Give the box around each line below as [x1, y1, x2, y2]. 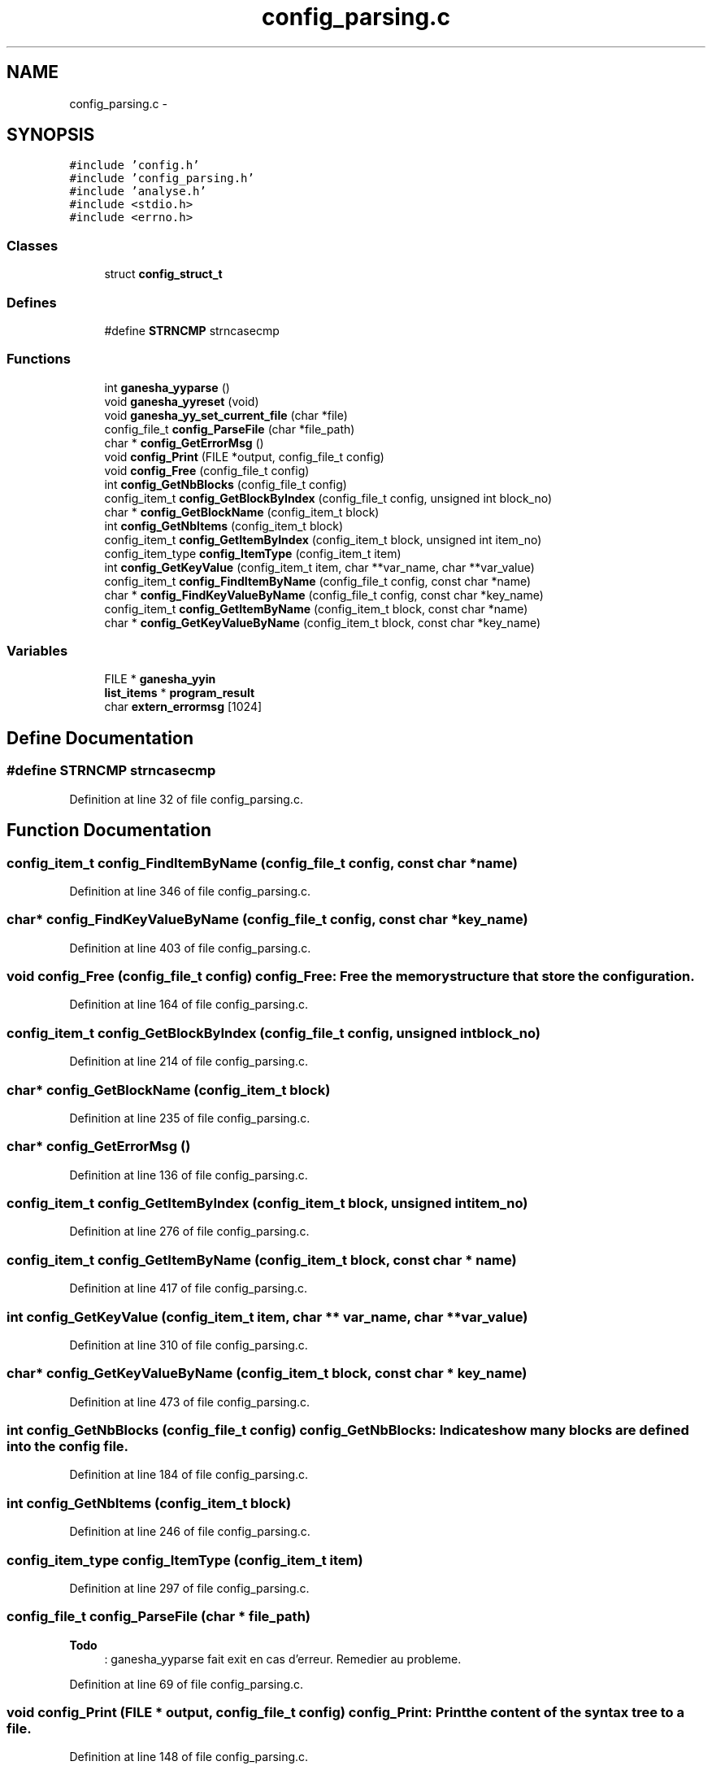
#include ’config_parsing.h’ [69, 172, 254, 185]
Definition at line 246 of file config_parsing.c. [69, 1524, 310, 1539]
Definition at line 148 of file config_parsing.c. [69, 1750, 309, 1764]
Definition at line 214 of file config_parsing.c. [69, 1054, 309, 1069]
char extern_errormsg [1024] [104, 700, 263, 714]
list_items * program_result [104, 686, 255, 700]
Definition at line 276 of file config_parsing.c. [69, 1224, 310, 1239]
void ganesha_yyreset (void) [104, 394, 259, 408]
